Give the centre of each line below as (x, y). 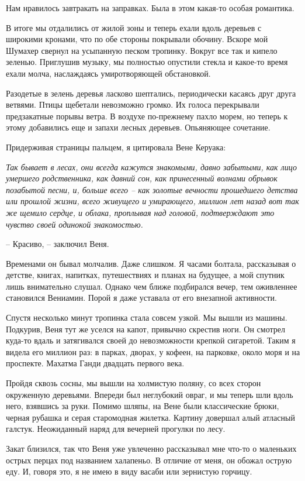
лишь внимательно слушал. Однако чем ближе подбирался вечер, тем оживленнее (152, 286)
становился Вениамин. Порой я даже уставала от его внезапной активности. (141, 298)
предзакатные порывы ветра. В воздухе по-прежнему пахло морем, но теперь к (147, 116)
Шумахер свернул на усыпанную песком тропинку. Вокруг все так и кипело (142, 50)
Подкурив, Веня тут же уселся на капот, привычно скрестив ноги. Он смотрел (145, 329)
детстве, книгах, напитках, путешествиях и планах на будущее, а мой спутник (145, 275)
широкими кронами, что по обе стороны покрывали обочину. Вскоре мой (137, 39)
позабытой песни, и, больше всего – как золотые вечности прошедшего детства (152, 189)
